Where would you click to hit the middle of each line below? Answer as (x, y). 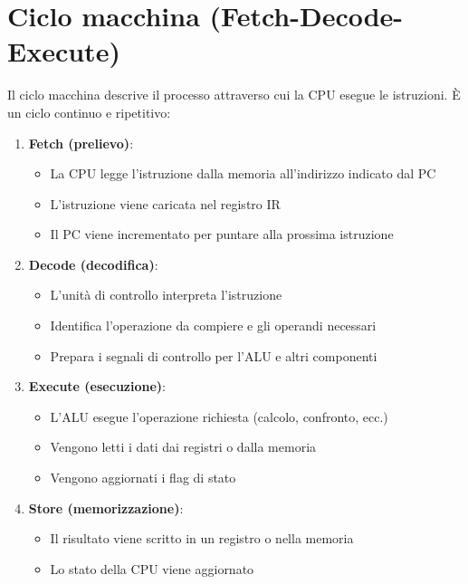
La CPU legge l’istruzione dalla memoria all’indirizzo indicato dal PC (243, 173)
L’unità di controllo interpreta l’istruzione (166, 295)
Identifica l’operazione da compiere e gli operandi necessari (213, 326)
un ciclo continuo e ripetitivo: (89, 112)
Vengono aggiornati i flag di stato (143, 478)
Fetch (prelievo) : (81, 143)
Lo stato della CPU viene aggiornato (152, 568)
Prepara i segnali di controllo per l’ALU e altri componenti (214, 355)
